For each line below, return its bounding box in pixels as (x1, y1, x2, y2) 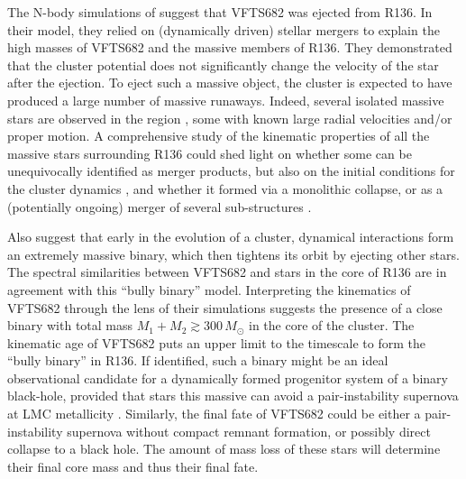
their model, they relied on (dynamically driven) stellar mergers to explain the (7, 20, 440, 39)
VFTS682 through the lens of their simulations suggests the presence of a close (7, 298, 443, 317)
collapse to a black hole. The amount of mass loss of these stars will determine (7, 439, 441, 458)
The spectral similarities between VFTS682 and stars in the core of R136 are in (7, 263, 447, 281)
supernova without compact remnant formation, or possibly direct (67, 421, 431, 440)
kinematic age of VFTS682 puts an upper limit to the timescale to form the (7, 333, 425, 352)
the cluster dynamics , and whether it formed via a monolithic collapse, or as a (7, 179, 443, 198)
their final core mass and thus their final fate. (7, 456, 259, 475)
